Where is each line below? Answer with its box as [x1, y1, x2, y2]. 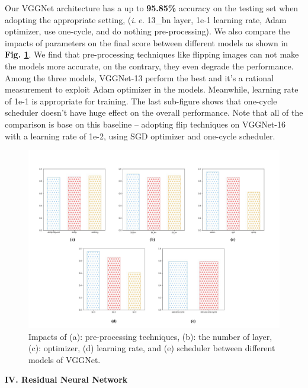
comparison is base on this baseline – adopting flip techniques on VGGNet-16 [5, 117, 285, 130]
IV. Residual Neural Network [5, 373, 128, 386]
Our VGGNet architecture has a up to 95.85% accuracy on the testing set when [5, 2, 299, 14]
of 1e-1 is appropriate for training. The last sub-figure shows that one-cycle [5, 94, 277, 107]
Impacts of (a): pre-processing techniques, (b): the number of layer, [28, 330, 272, 342]
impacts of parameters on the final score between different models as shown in [5, 36, 288, 49]
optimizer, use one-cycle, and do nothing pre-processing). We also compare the [5, 25, 290, 37]
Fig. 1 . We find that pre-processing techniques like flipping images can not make [5, 48, 299, 61]
